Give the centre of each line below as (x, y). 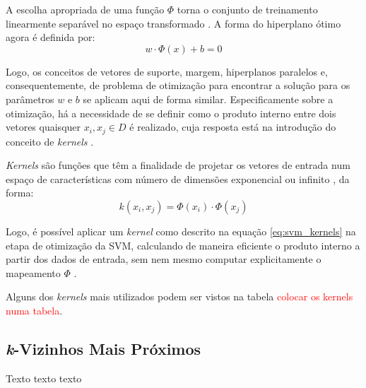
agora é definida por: (51, 37)
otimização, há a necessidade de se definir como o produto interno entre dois (171, 113)
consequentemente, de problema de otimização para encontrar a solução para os (178, 85)
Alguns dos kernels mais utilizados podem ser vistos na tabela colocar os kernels (179, 296)
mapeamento (33, 272)
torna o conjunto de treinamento (247, 9)
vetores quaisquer (43, 127)
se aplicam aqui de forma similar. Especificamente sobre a (208, 99)
